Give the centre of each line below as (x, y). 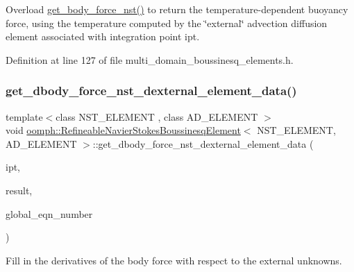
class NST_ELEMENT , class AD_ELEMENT (157, 116)
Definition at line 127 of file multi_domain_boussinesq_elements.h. (150, 59)
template (24, 116)
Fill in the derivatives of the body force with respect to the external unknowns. (174, 260)
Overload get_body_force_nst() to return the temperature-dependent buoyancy (177, 9)
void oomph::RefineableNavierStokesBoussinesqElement (123, 130)
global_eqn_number (49, 213)
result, (19, 190)
